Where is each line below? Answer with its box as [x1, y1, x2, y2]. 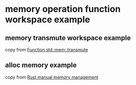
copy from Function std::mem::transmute [5, 47, 88, 52]
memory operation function [5, 3, 121, 15]
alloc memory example [5, 61, 77, 70]
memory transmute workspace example [5, 34, 131, 42]
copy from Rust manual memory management [5, 74, 99, 80]
